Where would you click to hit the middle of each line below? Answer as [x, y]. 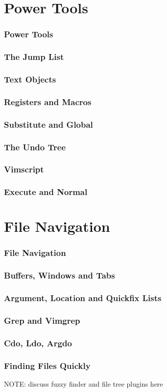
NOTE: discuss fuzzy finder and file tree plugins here [83, 383]
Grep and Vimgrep [42, 320]
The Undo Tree [35, 147]
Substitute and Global [48, 124]
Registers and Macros [48, 101]
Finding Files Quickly [47, 365]
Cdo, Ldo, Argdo [38, 343]
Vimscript [24, 169]
